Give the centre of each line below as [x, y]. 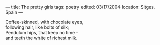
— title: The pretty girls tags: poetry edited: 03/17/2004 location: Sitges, [80, 7]
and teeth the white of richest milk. [42, 38]
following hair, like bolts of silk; [37, 27]
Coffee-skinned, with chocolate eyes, [44, 22]
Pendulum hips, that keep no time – [42, 33]
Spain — [14, 12]
